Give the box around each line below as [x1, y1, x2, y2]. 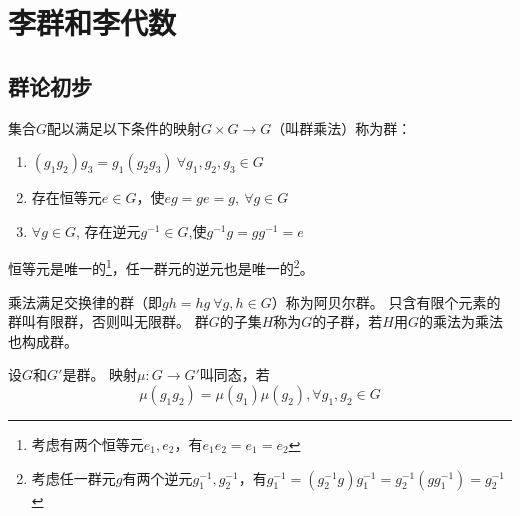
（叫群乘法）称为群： [271, 117, 412, 138]
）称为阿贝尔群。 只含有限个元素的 [271, 291, 501, 312]
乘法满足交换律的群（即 [8, 291, 162, 312]
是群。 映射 [62, 364, 138, 385]
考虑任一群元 [31, 467, 116, 488]
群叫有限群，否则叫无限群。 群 [8, 311, 209, 332]
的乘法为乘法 [419, 311, 503, 332]
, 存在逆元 [75, 220, 141, 241]
